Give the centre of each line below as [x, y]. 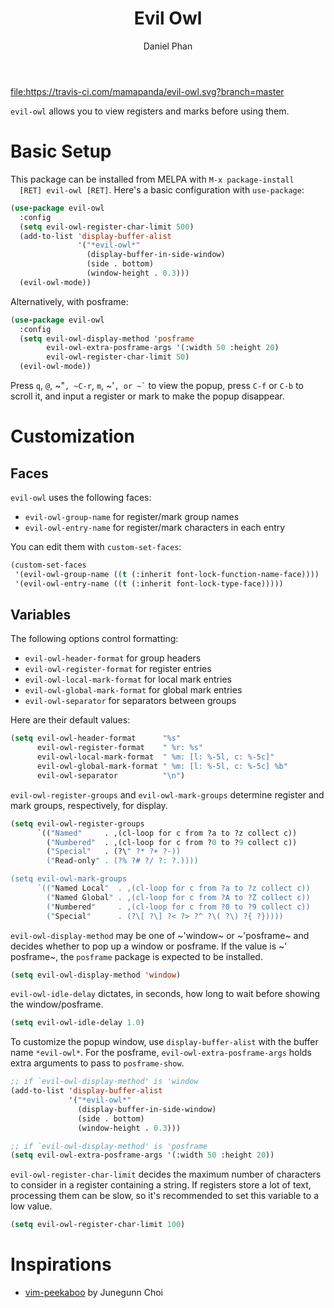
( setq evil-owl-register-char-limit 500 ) [107, 227]
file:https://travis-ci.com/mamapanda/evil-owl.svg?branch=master [147, 91]
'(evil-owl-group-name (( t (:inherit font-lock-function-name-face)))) [167, 574]
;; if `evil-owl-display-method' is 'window [104, 1082]
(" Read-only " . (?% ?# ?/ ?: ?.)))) [122, 861]
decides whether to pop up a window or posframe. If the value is [143, 946]
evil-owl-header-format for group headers [113, 658]
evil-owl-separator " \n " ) [111, 775]
